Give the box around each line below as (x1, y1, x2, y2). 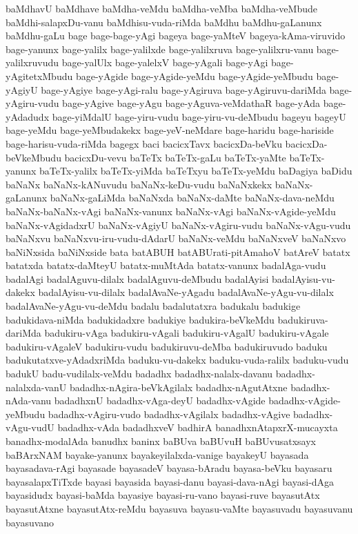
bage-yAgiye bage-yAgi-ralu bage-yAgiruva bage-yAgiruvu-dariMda (41, 82, 326, 97)
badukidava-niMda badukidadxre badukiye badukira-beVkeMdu (6, 312, 275, 326)
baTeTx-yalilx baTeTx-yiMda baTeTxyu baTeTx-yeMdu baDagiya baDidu (39, 164, 352, 178)
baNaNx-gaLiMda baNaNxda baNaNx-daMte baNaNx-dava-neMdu (50, 190, 335, 205)
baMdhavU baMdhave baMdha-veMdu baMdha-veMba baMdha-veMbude (6, 1, 317, 15)
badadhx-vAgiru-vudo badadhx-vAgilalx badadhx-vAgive (48, 406, 290, 421)
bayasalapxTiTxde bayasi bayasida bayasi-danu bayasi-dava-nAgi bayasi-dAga (6, 474, 335, 488)
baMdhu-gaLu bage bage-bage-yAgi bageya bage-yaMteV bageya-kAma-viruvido (6, 28, 346, 43)
